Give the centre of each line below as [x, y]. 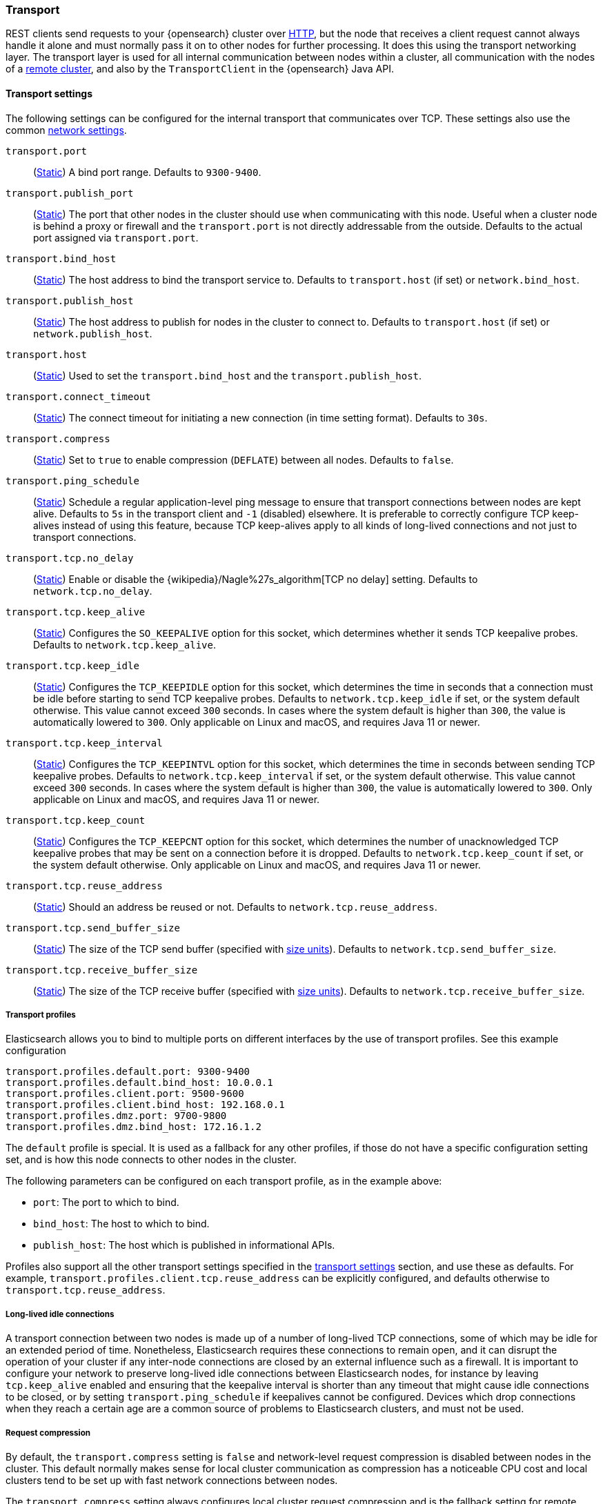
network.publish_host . [93, 333]
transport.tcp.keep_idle [72, 665]
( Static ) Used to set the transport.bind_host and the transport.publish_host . [228, 375]
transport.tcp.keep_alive [76, 612]
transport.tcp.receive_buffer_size [102, 970]
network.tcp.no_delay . [93, 591]
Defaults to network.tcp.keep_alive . [125, 644]
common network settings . [66, 130]
